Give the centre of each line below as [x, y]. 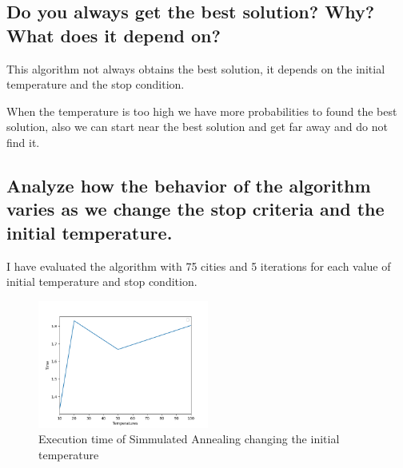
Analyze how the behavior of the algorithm [189, 185]
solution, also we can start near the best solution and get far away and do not [197, 127]
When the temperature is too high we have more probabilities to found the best [202, 111]
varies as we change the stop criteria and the [196, 209]
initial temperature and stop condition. [102, 282]
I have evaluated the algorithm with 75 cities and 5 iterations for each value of [199, 266]
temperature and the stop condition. [96, 84]
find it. [23, 142]
